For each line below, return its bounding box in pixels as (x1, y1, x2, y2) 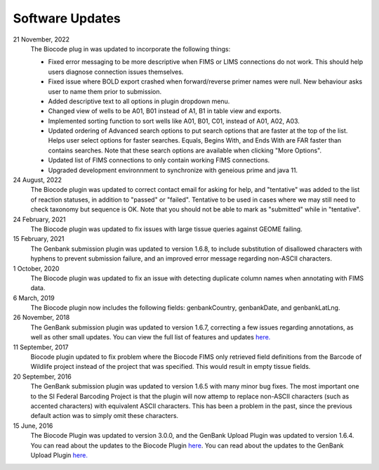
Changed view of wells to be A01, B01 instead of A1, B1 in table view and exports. (48, 107, 282, 115)
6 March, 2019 (13, 294, 55, 302)
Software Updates (13, 11, 121, 26)
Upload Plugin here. (30, 450, 88, 459)
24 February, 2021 (13, 215, 66, 223)
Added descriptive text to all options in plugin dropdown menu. (48, 97, 230, 105)
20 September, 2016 (13, 372, 72, 381)
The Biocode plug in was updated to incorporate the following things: (30, 44, 231, 53)
